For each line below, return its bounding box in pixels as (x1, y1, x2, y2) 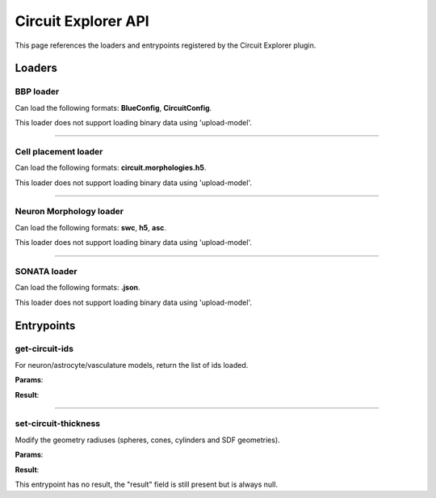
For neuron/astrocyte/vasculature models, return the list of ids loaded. (15, 360, 249, 369)
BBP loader (15, 86, 60, 97)
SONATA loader (15, 265, 78, 276)
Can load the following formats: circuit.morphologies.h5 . (15, 162, 207, 173)
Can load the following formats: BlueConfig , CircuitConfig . (15, 103, 212, 112)
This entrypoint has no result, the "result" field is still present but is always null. (15, 479, 279, 489)
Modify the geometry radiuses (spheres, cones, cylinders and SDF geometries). (15, 435, 280, 445)
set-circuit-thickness (15, 418, 101, 429)
